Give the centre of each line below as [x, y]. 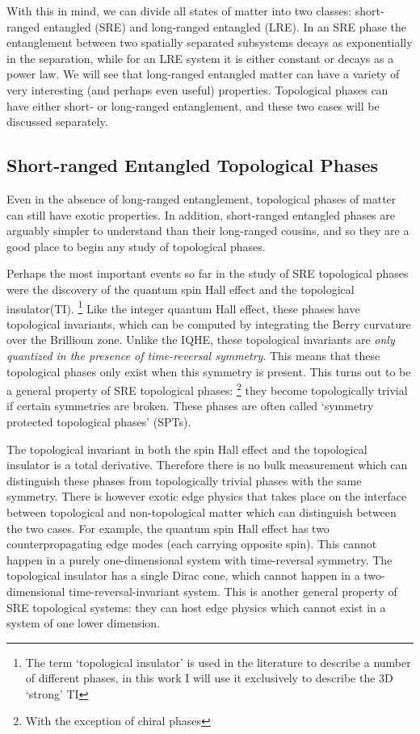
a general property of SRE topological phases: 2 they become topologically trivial [207, 389]
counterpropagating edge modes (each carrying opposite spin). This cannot [192, 544]
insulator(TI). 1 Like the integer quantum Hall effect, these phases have [183, 307]
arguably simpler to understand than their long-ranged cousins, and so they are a [208, 231]
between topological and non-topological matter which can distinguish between [202, 512]
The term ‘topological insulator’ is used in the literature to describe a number [218, 662]
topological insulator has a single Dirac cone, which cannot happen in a [183, 575]
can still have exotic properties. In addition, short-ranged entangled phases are [201, 214]
